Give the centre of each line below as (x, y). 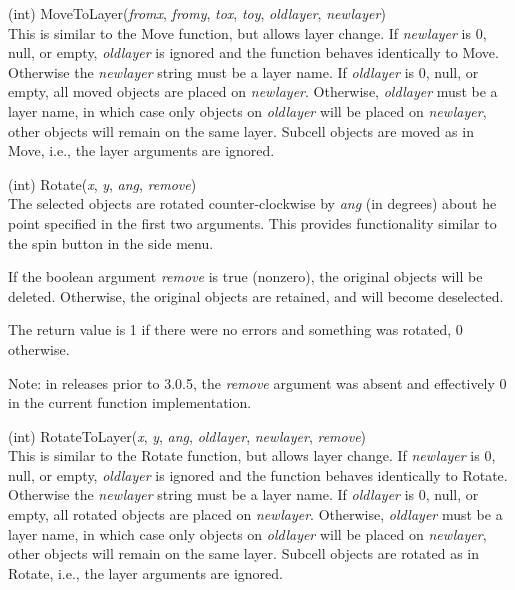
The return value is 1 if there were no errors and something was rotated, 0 (235, 329)
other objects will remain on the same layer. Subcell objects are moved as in (241, 130)
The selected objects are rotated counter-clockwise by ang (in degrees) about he (252, 203)
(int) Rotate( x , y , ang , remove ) (102, 183)
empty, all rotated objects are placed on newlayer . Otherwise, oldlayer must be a (255, 514)
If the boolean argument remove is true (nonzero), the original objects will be (245, 276)
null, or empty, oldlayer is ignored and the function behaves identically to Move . (253, 52)
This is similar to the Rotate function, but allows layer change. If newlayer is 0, (252, 455)
